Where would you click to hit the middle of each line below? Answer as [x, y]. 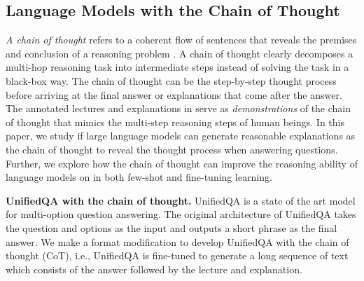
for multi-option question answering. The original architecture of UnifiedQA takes [181, 214]
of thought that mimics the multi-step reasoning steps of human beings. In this [175, 122]
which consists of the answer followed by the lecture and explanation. [154, 269]
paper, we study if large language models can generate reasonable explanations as [181, 136]
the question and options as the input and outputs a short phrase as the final [171, 227]
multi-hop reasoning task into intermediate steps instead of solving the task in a [177, 67]
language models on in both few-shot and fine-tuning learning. [139, 177]
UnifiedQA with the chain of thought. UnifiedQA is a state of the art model [181, 200]
